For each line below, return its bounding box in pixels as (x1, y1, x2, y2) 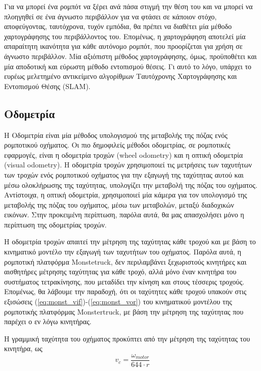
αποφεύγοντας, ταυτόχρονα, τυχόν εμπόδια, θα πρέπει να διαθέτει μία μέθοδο (4, 21, 232, 32)
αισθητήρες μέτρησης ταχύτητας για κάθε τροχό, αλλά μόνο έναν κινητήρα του (4, 266, 237, 277)
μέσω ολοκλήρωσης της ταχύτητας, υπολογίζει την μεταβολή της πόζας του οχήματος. (4, 179, 257, 190)
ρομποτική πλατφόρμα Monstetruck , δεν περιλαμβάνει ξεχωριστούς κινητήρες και (4, 256, 247, 267)
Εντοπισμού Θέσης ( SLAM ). (4, 80, 91, 91)
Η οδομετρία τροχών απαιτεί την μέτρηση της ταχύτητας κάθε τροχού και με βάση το (4, 236, 256, 247)
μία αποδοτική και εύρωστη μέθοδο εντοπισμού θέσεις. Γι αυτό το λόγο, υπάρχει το (4, 61, 252, 71)
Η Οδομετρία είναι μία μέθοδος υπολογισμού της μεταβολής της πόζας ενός (4, 129, 228, 140)
